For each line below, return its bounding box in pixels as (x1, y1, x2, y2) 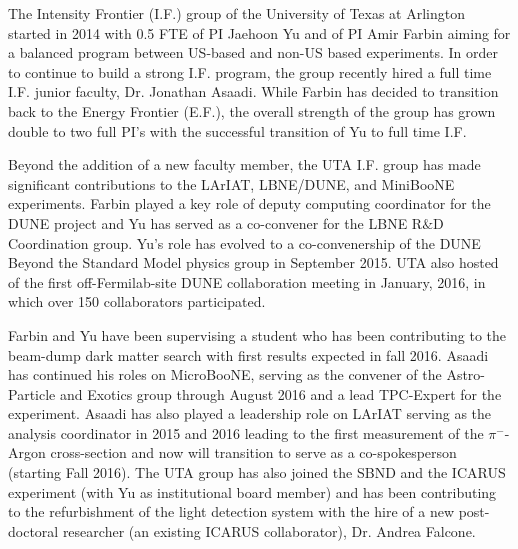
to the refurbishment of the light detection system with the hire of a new (8, 501, 454, 522)
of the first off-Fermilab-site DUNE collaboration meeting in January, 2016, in (8, 271, 486, 292)
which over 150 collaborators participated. (8, 291, 266, 312)
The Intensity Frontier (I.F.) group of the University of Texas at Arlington (8, 3, 466, 23)
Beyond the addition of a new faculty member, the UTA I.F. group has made (8, 154, 481, 175)
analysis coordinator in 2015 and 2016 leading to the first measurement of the (8, 422, 484, 443)
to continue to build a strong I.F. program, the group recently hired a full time (8, 61, 492, 82)
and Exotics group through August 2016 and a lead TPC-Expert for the (59, 383, 502, 404)
